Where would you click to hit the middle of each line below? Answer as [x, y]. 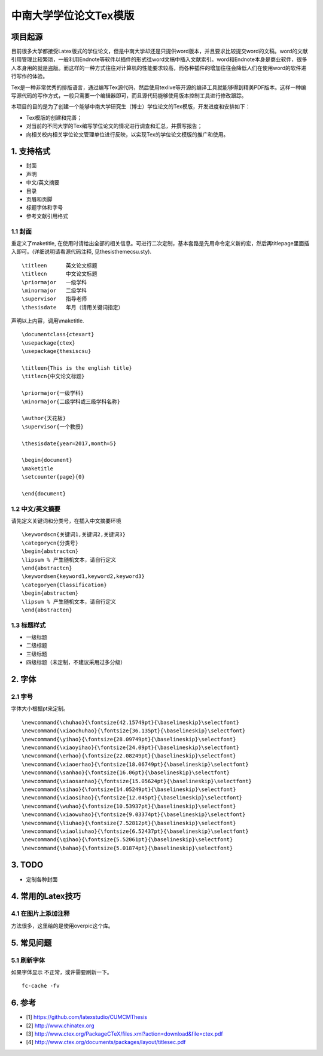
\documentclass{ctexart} [58, 334]
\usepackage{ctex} [49, 343]
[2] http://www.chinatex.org [60, 1025]
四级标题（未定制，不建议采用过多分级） [76, 662]
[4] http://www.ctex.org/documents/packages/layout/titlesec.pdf [106, 1042]
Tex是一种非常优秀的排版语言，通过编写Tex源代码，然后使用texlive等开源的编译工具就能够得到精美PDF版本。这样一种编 [159, 87]
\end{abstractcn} [47, 568]
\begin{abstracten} [50, 593]
